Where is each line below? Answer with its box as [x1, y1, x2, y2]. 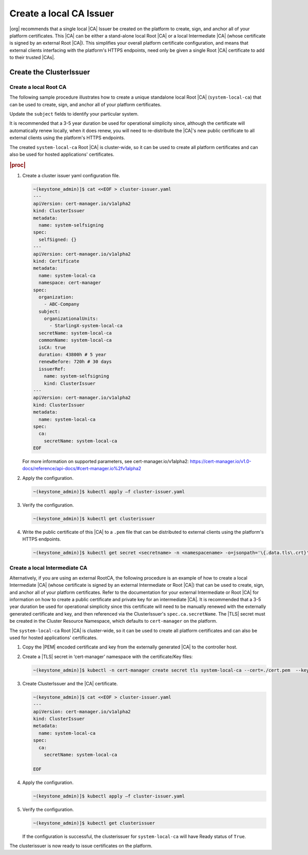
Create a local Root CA [9, 83, 67, 90]
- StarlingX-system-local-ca [49, 323, 123, 329]
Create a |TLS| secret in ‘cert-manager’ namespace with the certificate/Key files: [22, 653, 193, 660]
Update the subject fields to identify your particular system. [9, 111, 139, 117]
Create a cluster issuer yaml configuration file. [22, 173, 120, 179]
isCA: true [38, 344, 66, 350]
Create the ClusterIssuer [9, 67, 90, 77]
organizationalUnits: [44, 316, 99, 322]
